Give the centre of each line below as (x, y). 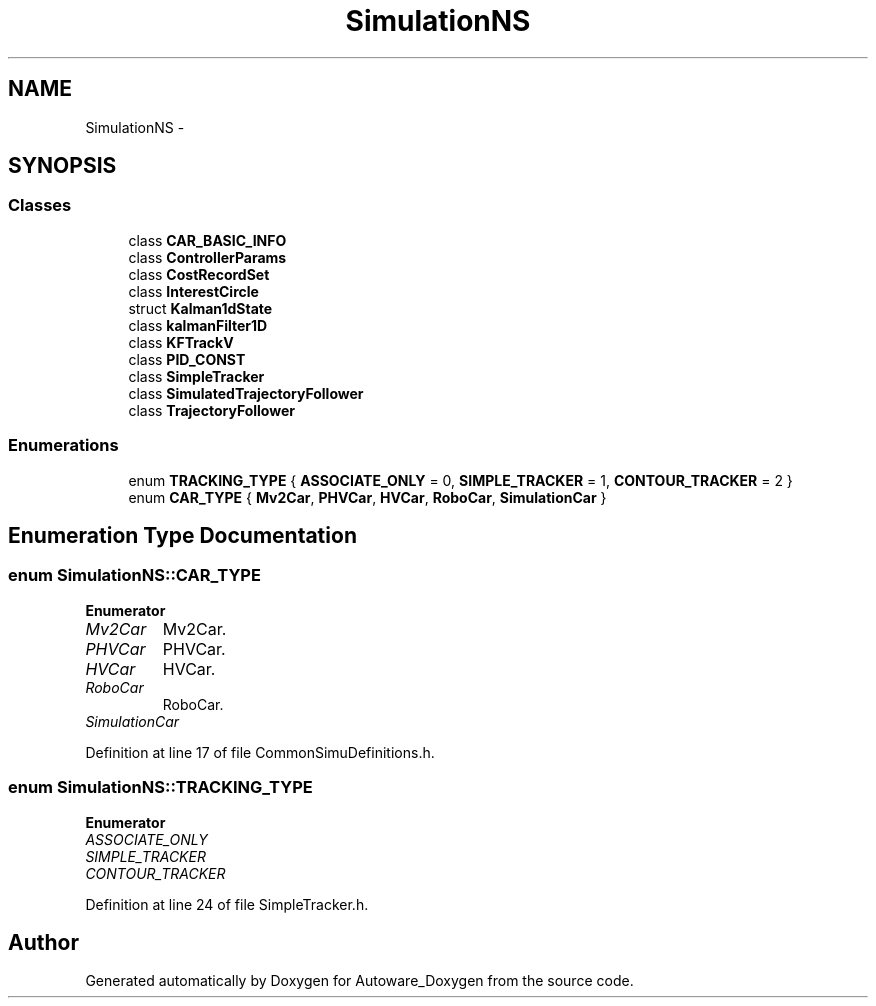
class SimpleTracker (196, 376)
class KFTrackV (181, 342)
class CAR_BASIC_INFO (207, 240)
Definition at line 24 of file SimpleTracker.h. (227, 904)
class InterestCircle (193, 291)
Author (43, 942)
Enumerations (63, 445)
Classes (40, 205)
